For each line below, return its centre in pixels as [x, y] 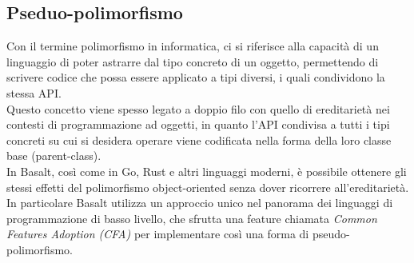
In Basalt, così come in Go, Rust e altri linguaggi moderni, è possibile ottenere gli [207, 171]
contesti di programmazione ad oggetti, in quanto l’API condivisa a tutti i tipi [198, 124]
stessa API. [34, 92]
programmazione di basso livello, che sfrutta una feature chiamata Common [192, 218]
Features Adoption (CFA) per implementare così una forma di [158, 234]
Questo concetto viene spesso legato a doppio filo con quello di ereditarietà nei [198, 108]
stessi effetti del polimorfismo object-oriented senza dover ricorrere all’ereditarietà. [208, 187]
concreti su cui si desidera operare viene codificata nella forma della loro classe [199, 139]
